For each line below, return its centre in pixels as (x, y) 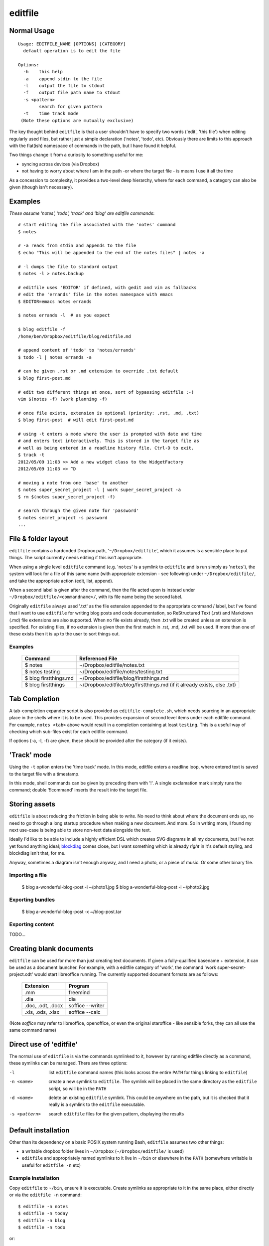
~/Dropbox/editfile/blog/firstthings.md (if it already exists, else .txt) (157, 685)
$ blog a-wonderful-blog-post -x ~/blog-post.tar (71, 912)
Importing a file (28, 875)
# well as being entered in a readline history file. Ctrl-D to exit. (106, 448)
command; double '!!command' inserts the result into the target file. (78, 790)
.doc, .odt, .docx (44, 1005)
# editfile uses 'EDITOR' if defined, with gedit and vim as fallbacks (107, 287)
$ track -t (31, 455)
